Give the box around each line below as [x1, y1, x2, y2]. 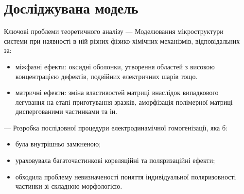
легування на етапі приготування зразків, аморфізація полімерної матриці [15, 97, 233, 107]
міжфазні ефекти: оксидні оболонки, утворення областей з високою [15, 61, 215, 71]
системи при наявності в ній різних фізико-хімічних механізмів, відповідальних [4, 35, 240, 46]
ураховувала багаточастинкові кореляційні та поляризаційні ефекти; [15, 155, 215, 165]
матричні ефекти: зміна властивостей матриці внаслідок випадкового [15, 87, 219, 97]
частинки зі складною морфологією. [15, 181, 122, 191]
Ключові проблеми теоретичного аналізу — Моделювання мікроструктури [4, 26, 224, 36]
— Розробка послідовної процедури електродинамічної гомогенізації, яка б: [4, 122, 227, 132]
